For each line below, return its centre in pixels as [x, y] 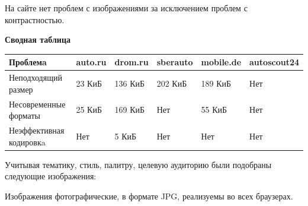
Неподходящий [36, 77]
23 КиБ [89, 83]
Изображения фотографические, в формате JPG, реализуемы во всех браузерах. [149, 196]
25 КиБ [89, 110]
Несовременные [37, 104]
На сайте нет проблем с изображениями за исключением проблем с [126, 8]
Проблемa [28, 62]
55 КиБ [214, 110]
